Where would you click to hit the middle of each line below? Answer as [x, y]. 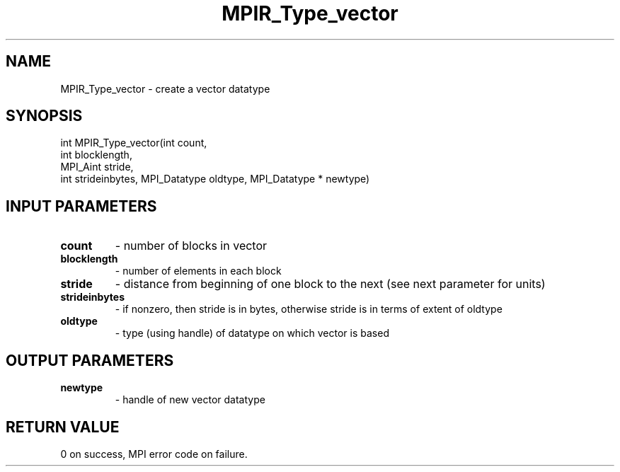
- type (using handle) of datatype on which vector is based [252, 333]
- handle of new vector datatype [190, 400]
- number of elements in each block [198, 271]
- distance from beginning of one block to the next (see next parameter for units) [330, 284]
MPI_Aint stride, [97, 167]
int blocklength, [96, 155]
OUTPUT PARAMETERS [90, 360]
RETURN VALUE [63, 427]
